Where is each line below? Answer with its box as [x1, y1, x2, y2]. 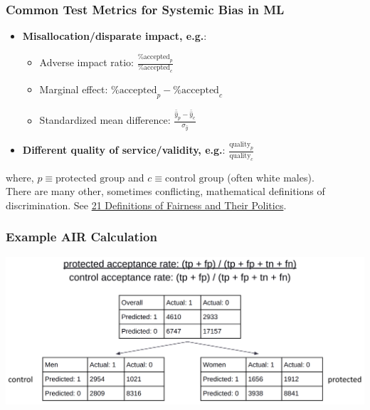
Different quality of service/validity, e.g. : [22, 142, 226, 157]
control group [165, 173, 224, 184]
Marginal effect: [39, 82, 108, 97]
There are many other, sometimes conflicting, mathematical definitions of [6, 184, 325, 199]
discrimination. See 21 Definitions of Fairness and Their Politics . [6, 197, 287, 212]
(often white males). [227, 169, 314, 184]
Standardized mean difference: [39, 112, 171, 127]
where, [6, 169, 34, 184]
